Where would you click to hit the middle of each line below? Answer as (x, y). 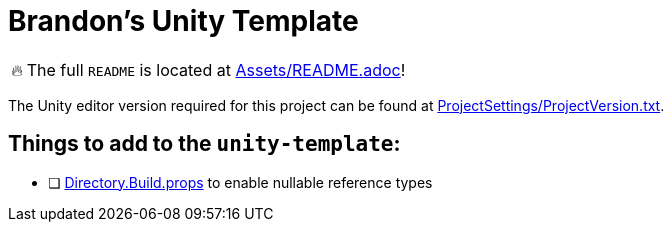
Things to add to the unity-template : (204, 144)
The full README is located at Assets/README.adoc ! (216, 69)
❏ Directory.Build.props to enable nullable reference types (240, 182)
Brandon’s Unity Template (183, 21)
